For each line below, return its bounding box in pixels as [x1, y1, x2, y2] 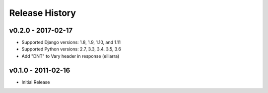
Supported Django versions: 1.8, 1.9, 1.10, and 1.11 [21, 40, 121, 46]
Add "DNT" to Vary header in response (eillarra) [21, 53, 120, 59]
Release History [9, 7, 76, 18]
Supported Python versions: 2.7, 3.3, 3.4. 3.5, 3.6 [21, 46, 122, 52]
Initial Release [21, 79, 50, 85]
